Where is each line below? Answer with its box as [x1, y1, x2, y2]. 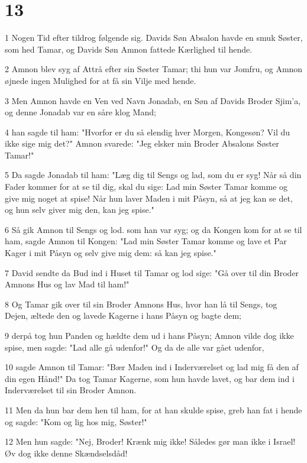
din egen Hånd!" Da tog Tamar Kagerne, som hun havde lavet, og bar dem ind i [5, 372, 295, 384]
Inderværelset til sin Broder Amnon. [5, 384, 137, 396]
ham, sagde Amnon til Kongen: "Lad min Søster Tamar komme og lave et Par [5, 235, 287, 247]
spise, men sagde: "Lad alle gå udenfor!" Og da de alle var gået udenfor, [5, 341, 264, 353]
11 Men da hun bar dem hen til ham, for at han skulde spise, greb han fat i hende [5, 403, 302, 416]
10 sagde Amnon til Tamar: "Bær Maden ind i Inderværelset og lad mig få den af [5, 361, 299, 373]
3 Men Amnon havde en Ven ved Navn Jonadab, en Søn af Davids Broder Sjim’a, [5, 94, 301, 106]
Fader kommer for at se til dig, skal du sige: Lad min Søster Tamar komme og [5, 180, 288, 193]
